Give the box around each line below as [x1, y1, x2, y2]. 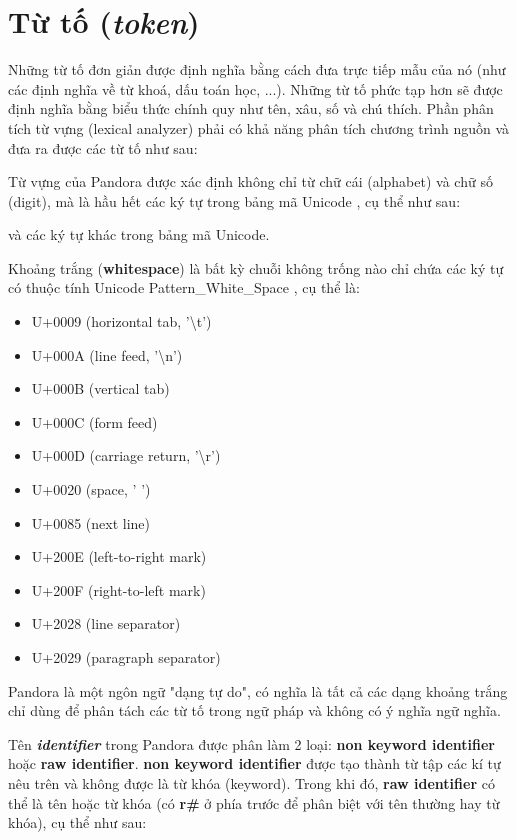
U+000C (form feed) [31, 411, 158, 432]
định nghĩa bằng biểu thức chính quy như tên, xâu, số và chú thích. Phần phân [8, 98, 494, 119]
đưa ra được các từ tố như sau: [8, 137, 198, 158]
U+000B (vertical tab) [31, 378, 170, 399]
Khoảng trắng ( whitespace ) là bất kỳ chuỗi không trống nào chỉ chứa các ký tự [8, 257, 504, 278]
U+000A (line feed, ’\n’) [31, 344, 183, 365]
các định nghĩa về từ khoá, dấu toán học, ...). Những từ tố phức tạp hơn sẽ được [8, 78, 503, 99]
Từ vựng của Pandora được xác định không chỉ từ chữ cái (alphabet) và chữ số [8, 171, 493, 192]
